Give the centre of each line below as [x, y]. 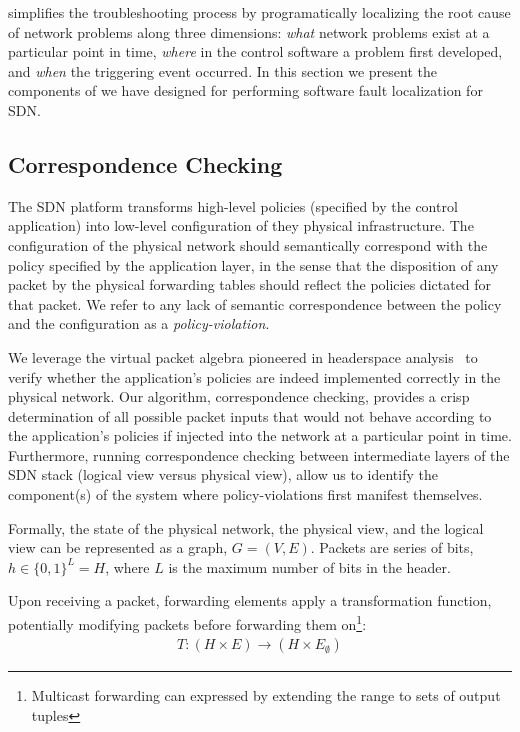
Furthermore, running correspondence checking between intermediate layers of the [259, 454]
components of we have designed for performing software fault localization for [245, 90]
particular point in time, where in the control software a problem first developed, [255, 51]
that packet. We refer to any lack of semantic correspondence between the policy [255, 303]
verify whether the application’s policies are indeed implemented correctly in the [254, 376]
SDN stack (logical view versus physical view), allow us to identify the [223, 474]
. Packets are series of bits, [392, 547]
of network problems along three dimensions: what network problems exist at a [249, 31]
